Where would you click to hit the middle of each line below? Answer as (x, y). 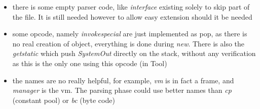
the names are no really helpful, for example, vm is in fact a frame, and (123, 80)
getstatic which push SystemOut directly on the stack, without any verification (134, 53)
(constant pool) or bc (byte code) (64, 100)
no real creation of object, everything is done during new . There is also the (128, 43)
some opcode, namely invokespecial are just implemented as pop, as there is (130, 34)
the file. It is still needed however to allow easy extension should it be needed (132, 16)
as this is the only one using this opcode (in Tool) (90, 63)
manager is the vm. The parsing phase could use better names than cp (122, 90)
